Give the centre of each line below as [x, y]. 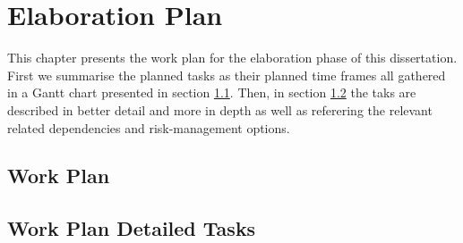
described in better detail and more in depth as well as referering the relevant [220, 109]
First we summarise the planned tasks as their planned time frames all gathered [227, 75]
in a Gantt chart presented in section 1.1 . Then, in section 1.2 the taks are [212, 92]
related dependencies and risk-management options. [149, 127]
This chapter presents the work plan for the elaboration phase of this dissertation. [232, 58]
